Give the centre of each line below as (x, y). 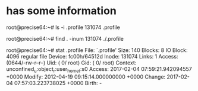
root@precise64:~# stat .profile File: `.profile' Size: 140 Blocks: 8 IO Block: (97, 50)
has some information (62, 11)
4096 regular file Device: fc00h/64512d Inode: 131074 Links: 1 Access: (92, 56)
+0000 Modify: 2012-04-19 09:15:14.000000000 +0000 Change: (86, 77)
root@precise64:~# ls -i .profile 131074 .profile (63, 27)
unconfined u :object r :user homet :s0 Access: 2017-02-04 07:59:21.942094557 (99, 69)
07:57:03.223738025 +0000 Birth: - (58, 83)
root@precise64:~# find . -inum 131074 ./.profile (65, 38)
